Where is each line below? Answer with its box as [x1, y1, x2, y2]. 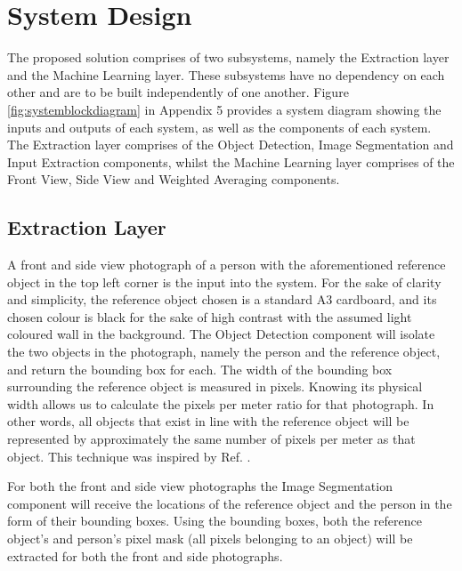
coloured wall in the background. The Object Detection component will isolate [7, 325, 435, 343]
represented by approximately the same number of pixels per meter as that [7, 430, 416, 448]
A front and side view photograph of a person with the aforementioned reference [7, 255, 446, 274]
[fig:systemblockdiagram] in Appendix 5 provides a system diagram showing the [7, 100, 442, 118]
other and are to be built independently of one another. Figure [7, 83, 349, 101]
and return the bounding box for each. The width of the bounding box [7, 359, 393, 378]
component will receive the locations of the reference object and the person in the [7, 494, 452, 512]
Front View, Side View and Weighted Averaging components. [7, 170, 340, 189]
